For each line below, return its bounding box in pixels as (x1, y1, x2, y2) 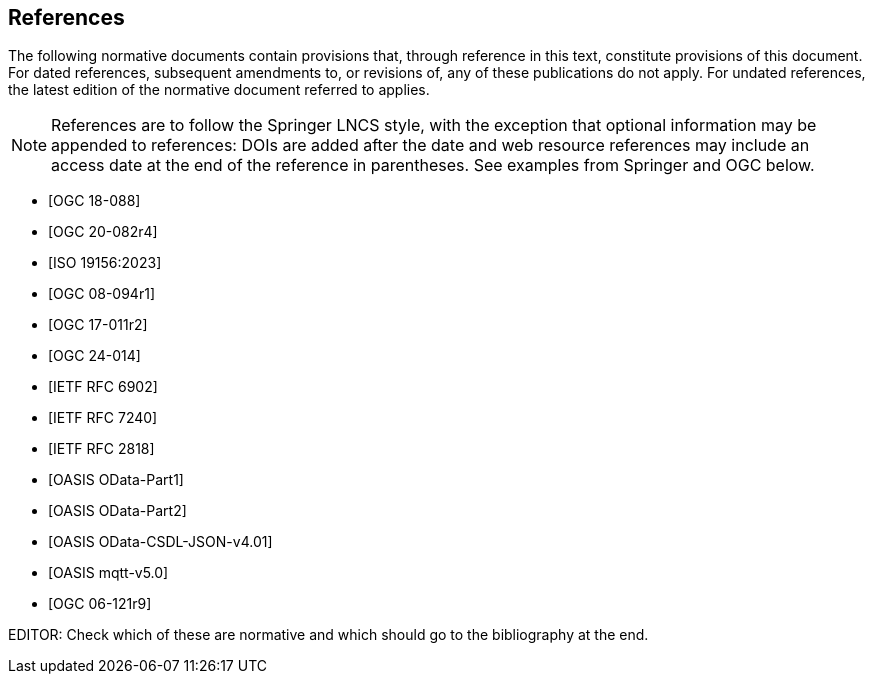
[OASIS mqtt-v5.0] (48, 564, 169, 582)
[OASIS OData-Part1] (48, 471, 184, 489)
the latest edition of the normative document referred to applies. (8, 81, 430, 99)
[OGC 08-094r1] (48, 285, 155, 303)
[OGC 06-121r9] (48, 595, 152, 613)
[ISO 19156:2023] (48, 254, 162, 272)
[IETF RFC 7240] (48, 409, 158, 427)
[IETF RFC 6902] (48, 378, 158, 396)
